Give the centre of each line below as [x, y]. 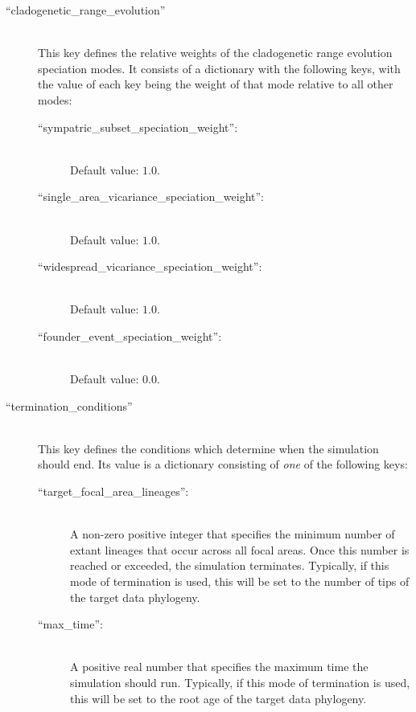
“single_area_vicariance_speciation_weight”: [151, 196]
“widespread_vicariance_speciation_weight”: [150, 266]
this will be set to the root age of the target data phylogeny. [218, 698]
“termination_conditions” [69, 405]
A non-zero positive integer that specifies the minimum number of [233, 534]
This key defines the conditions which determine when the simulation [208, 448]
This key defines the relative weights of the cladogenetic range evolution [215, 53]
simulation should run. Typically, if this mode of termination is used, [240, 682]
